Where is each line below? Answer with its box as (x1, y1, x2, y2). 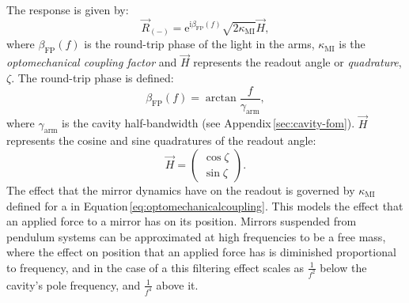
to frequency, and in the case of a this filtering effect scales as (6, 259, 305, 275)
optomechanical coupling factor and (6, 54, 177, 70)
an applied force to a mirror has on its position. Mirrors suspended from (6, 213, 357, 229)
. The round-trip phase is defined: (11, 69, 174, 85)
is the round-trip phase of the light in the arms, (84, 36, 315, 52)
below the (320, 259, 367, 275)
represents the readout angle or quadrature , (193, 54, 402, 70)
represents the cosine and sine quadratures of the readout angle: (6, 132, 316, 149)
